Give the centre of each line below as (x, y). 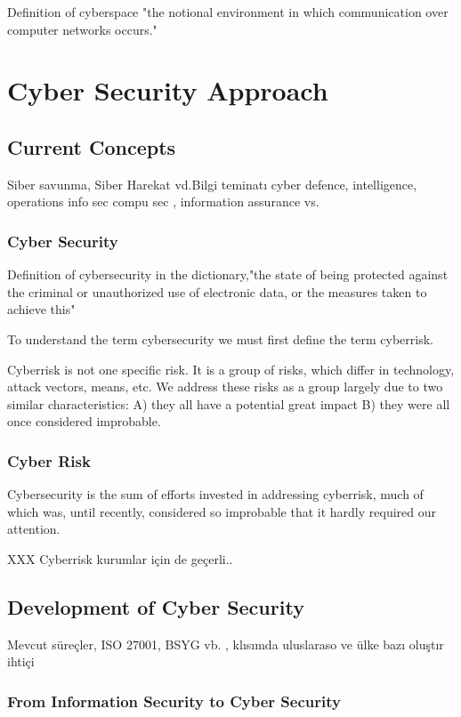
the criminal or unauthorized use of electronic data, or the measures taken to (217, 291)
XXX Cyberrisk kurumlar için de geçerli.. (120, 558)
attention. (34, 529)
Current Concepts (92, 146)
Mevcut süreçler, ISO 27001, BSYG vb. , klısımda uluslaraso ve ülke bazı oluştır (226, 644)
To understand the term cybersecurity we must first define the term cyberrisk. (221, 338)
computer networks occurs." (82, 29)
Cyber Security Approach (168, 90)
